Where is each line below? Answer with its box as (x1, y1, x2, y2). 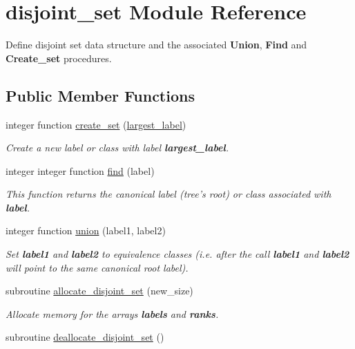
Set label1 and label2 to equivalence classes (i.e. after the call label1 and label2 (6, 247, 349, 261)
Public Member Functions (6, 84, 195, 106)
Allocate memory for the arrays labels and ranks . (6, 306, 219, 321)
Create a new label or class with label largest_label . (6, 140, 229, 155)
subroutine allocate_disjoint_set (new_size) (6, 283, 193, 298)
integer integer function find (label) (6, 163, 155, 178)
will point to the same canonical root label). (6, 260, 189, 274)
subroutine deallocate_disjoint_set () (6, 330, 164, 344)
